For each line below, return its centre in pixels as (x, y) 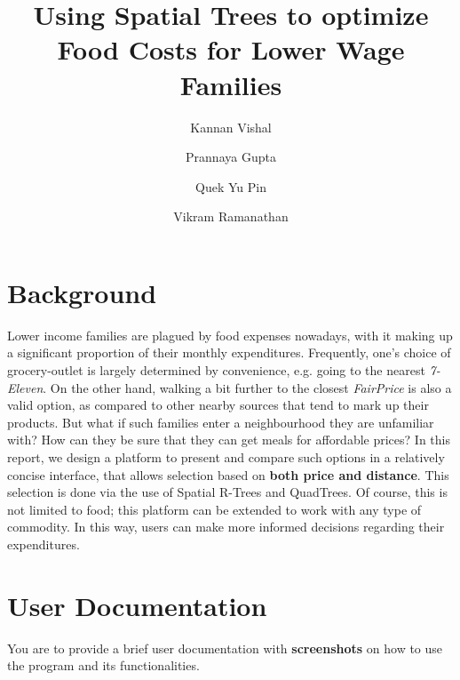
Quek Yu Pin (231, 186)
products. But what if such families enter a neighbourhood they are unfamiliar (221, 422)
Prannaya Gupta (231, 157)
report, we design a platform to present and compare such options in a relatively (226, 456)
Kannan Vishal (231, 127)
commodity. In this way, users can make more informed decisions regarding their (226, 527)
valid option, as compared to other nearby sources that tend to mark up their (218, 405)
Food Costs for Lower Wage (231, 49)
